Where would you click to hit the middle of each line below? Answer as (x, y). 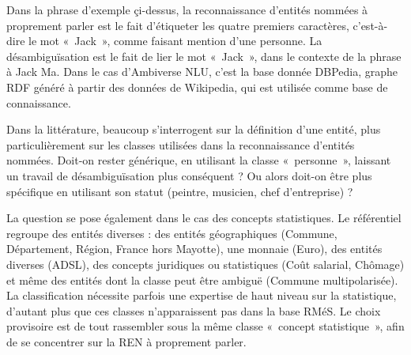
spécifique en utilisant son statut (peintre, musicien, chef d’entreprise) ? (180, 191)
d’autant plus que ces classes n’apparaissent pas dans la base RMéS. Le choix (194, 310)
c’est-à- (370, 25)
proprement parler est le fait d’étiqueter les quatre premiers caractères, (178, 25)
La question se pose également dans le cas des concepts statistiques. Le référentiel (204, 218)
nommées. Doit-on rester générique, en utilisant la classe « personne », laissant (199, 160)
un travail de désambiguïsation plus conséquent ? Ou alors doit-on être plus (189, 175)
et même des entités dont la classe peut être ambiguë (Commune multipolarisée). (202, 279)
